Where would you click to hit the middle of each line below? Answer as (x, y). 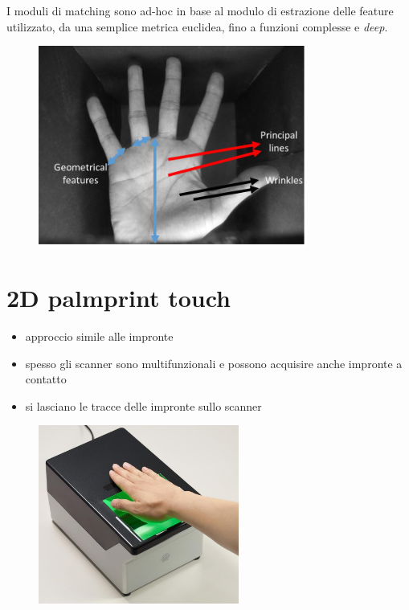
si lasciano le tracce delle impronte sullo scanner (143, 405)
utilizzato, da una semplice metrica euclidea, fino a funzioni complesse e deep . (197, 26)
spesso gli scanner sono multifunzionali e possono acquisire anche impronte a (214, 363)
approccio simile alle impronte (99, 336)
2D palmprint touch (119, 297)
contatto (46, 379)
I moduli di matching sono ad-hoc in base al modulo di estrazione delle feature (200, 10)
